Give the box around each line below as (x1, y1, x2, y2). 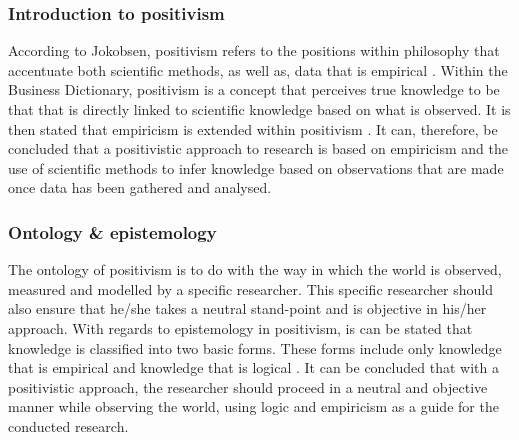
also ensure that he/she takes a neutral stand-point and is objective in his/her (8, 298, 487, 319)
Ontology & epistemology (8, 219, 217, 244)
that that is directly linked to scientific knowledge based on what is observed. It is (8, 99, 511, 119)
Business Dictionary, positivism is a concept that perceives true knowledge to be (8, 79, 500, 100)
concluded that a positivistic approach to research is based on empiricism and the (8, 138, 508, 159)
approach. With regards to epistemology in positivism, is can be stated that (8, 317, 473, 338)
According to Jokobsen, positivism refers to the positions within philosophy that (8, 40, 500, 61)
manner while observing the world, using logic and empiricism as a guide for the (8, 396, 499, 417)
